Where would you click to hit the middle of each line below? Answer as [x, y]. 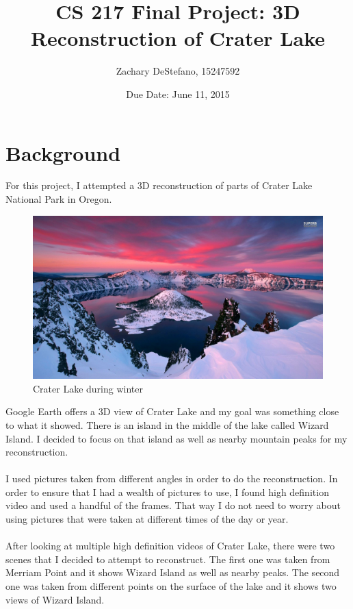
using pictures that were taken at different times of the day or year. [147, 519]
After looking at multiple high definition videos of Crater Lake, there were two [170, 546]
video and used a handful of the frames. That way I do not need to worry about [173, 505]
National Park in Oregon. [59, 199]
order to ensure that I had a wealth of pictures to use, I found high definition [167, 492]
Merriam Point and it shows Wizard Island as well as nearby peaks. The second [173, 572]
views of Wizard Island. [55, 599]
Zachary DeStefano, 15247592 [178, 71]
